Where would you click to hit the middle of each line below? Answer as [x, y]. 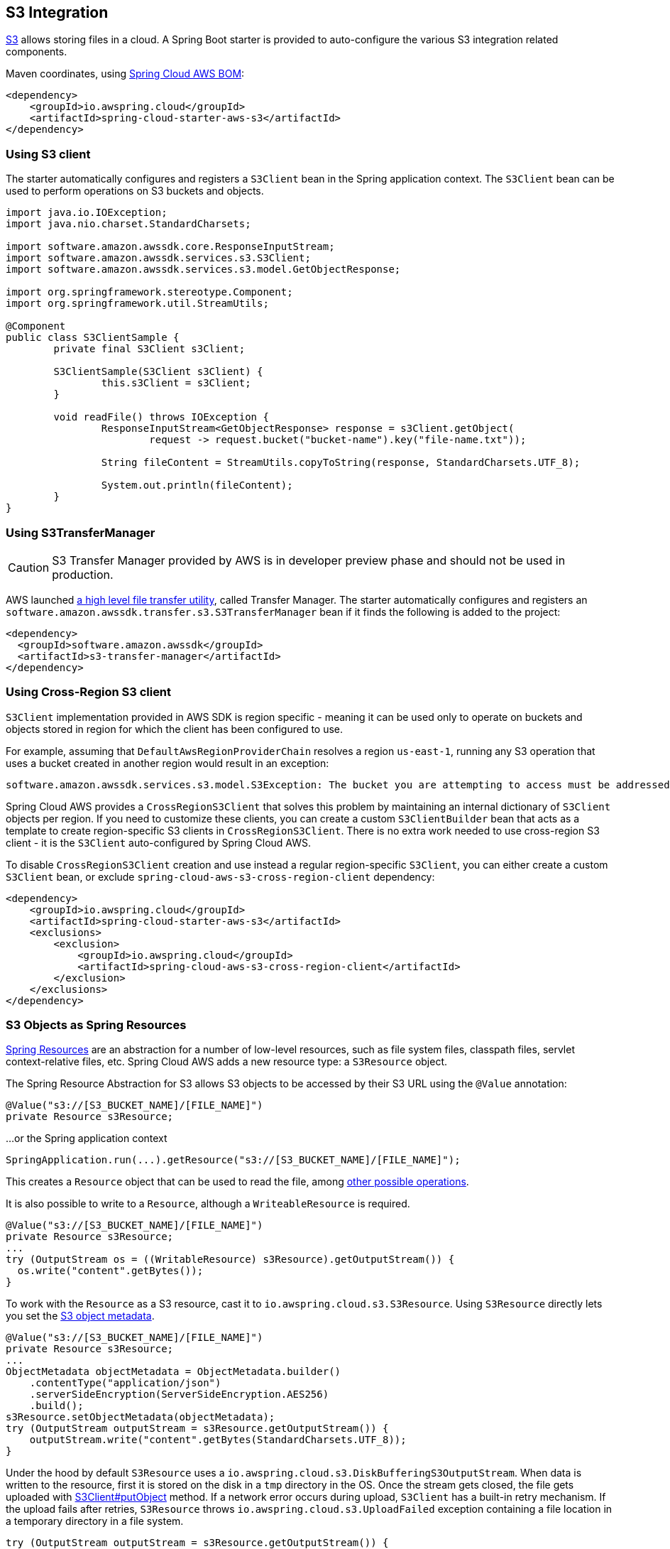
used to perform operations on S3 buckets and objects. [135, 191]
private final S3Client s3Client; [149, 349]
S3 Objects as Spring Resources [96, 1025]
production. [83, 574]
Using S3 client [48, 154]
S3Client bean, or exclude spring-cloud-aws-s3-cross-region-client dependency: [220, 876]
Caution [29, 567]
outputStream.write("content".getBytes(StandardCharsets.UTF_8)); [218, 1440]
